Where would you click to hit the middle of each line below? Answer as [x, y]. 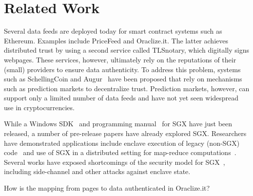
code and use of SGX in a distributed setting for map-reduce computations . [120, 152]
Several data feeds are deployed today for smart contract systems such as [113, 31]
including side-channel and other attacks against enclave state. [97, 171]
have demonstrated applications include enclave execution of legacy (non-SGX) [122, 143]
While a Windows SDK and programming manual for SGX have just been [118, 124]
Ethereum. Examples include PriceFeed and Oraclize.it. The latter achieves [116, 40]
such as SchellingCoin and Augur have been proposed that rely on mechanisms [123, 79]
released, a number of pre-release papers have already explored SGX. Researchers [125, 133]
